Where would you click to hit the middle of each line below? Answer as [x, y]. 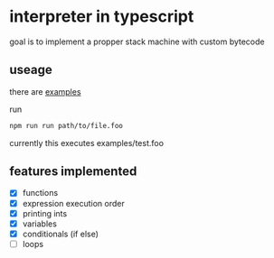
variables [39, 224]
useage [31, 70]
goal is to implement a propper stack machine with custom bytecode [137, 41]
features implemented [73, 172]
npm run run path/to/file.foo [66, 125]
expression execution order [73, 203]
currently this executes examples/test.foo [87, 143]
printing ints [45, 213]
